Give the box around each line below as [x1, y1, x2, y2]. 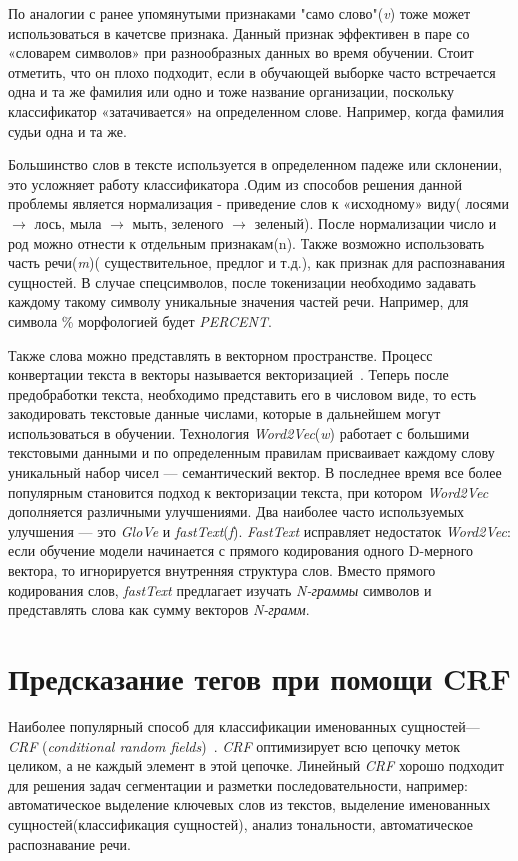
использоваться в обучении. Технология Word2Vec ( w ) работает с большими [8, 422, 470, 443]
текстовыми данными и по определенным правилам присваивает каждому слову [8, 442, 495, 463]
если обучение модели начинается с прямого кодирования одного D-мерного [8, 540, 474, 561]
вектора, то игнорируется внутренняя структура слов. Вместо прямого [8, 560, 436, 581]
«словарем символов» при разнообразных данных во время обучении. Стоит [8, 42, 474, 63]
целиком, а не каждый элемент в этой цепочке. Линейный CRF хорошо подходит [8, 755, 504, 776]
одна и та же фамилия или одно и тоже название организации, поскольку [8, 81, 454, 102]
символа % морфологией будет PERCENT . [8, 310, 272, 331]
